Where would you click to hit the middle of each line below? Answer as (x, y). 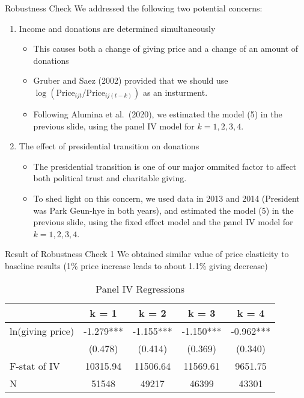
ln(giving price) (42, 331)
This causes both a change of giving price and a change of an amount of (166, 48)
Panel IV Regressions (140, 288)
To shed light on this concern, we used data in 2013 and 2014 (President (166, 198)
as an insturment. (175, 92)
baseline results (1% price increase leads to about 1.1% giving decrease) (136, 265)
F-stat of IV (35, 365)
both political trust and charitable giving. (110, 178)
